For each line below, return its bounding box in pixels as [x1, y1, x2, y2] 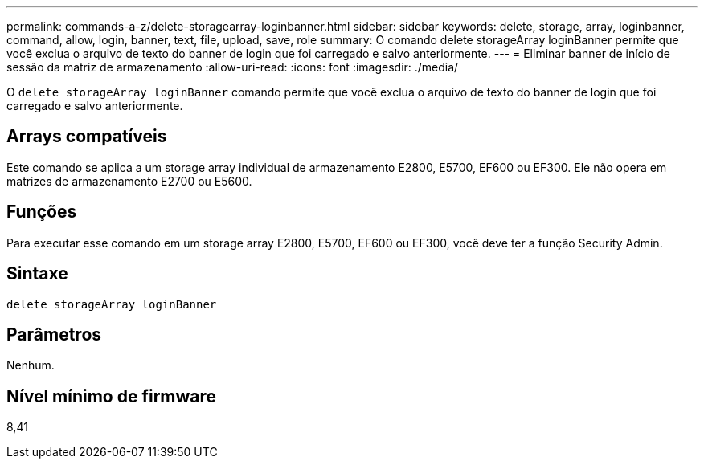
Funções [6, 202, 77, 222]
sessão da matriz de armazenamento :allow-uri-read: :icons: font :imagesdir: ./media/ [6, 60, 459, 74]
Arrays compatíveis [6, 126, 167, 147]
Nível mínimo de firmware [6, 385, 217, 406]
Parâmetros [6, 324, 102, 345]
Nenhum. [6, 358, 55, 373]
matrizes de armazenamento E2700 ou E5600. [6, 173, 252, 188]
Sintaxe [6, 263, 68, 284]
